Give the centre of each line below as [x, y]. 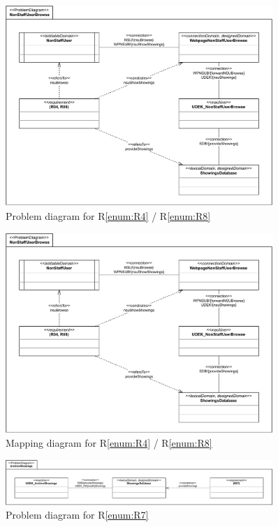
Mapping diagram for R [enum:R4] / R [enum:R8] [109, 443]
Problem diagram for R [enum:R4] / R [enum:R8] [108, 215]
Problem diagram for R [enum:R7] [77, 515]
